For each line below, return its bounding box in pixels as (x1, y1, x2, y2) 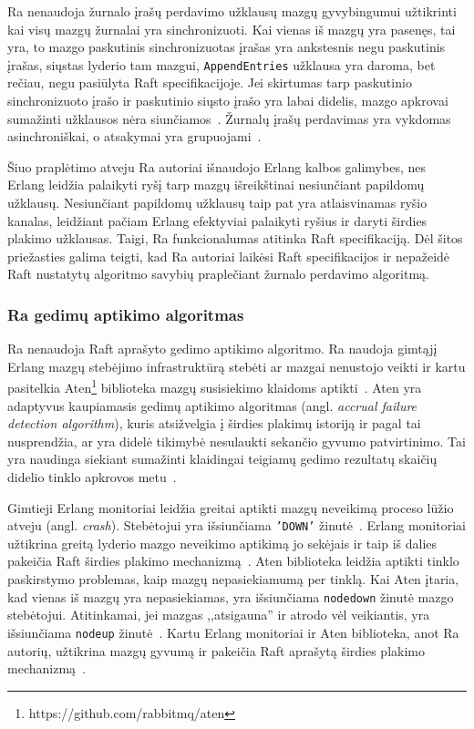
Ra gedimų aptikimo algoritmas (7, 303, 244, 325)
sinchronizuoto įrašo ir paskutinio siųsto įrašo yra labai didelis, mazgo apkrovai (7, 91, 448, 110)
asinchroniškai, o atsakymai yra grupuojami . (7, 127, 262, 146)
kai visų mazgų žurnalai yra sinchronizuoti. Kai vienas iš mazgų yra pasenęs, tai (7, 19, 456, 38)
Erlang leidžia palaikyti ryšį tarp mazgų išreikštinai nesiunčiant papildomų (7, 175, 425, 194)
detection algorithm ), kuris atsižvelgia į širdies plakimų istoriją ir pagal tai (7, 414, 421, 433)
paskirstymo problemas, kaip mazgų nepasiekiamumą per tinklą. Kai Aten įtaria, (7, 570, 459, 589)
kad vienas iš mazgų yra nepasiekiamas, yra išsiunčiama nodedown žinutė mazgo (7, 587, 454, 606)
